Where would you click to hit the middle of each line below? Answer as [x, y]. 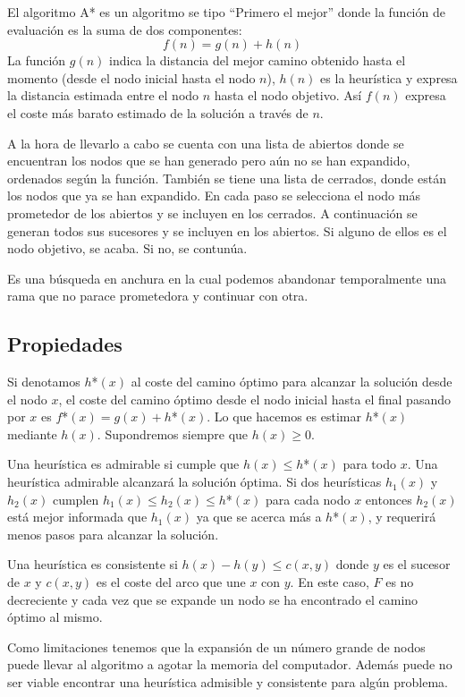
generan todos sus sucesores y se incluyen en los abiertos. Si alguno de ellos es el [227, 230]
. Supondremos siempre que [173, 433]
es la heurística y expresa [389, 77]
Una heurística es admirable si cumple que [123, 464]
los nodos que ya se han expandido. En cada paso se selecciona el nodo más [214, 195]
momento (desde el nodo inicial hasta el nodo [131, 77]
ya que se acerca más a [259, 517]
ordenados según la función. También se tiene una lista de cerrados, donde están [227, 178]
